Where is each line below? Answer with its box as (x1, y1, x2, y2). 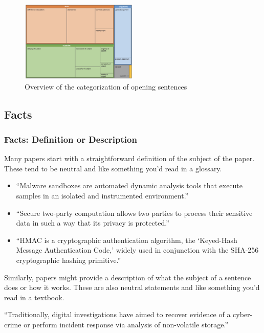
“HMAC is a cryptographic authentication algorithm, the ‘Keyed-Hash (16, 234, 237, 245)
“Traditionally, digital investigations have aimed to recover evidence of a (4, 309, 231, 320)
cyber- (233, 309, 253, 320)
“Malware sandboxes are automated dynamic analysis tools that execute (16, 180, 243, 191)
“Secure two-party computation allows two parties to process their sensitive (16, 207, 253, 218)
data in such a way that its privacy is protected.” (16, 217, 169, 228)
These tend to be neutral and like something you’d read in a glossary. (4, 163, 222, 173)
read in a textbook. (4, 292, 64, 302)
